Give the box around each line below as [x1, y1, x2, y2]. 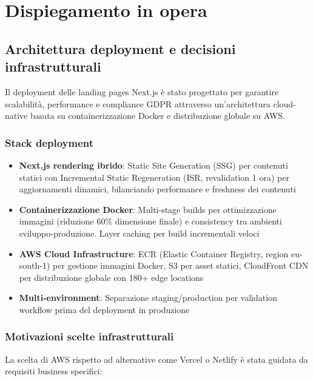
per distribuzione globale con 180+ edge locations [19, 271, 204, 283]
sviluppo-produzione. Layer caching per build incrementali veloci [19, 226, 260, 239]
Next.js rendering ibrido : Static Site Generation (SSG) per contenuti [19, 158, 288, 171]
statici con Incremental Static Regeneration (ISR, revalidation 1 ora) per [19, 170, 289, 183]
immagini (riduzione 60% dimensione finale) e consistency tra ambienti [19, 215, 282, 228]
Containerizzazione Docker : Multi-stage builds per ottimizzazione [19, 203, 277, 215]
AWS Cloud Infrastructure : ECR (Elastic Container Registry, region [19, 247, 289, 260]
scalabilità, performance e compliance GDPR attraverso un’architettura [5, 97, 271, 110]
